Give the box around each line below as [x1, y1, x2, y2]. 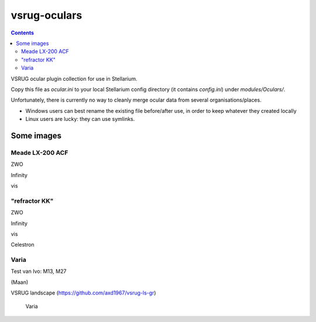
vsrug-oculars [11, 9, 83, 22]
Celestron [11, 241, 35, 248]
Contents [11, 29, 35, 36]
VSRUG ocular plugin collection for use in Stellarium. [11, 75, 138, 82]
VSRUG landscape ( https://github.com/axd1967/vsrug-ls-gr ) [11, 289, 156, 296]
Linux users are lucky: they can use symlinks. [25, 116, 135, 123]
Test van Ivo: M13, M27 [11, 268, 67, 275]
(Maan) [11, 278, 29, 286]
